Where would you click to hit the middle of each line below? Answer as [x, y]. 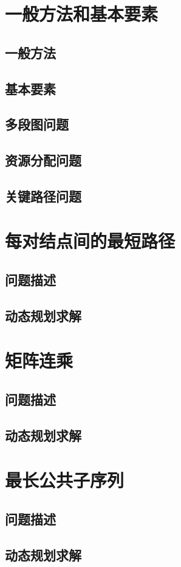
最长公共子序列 [65, 480]
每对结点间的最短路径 [90, 241]
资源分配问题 [43, 160]
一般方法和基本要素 [82, 14]
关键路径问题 [43, 196]
